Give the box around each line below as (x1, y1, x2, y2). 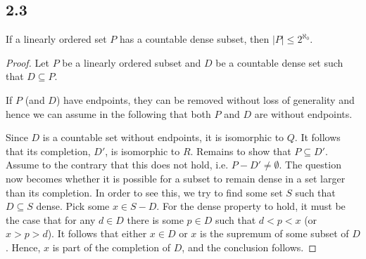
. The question (279, 157, 341, 172)
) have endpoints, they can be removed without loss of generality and (56, 92, 355, 107)
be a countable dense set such (215, 55, 343, 69)
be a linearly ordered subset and (62, 55, 201, 69)
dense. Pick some (36, 199, 110, 213)
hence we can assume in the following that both (6, 106, 211, 121)
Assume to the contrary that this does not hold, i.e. (6, 157, 229, 172)
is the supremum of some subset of (200, 226, 349, 241)
